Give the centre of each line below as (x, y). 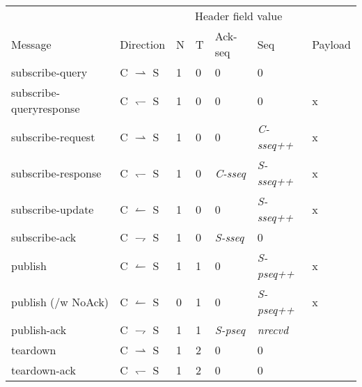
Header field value (238, 16)
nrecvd (273, 330)
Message (31, 44)
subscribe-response (56, 173)
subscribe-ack (44, 237)
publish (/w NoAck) (60, 301)
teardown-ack (44, 370)
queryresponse (46, 108)
